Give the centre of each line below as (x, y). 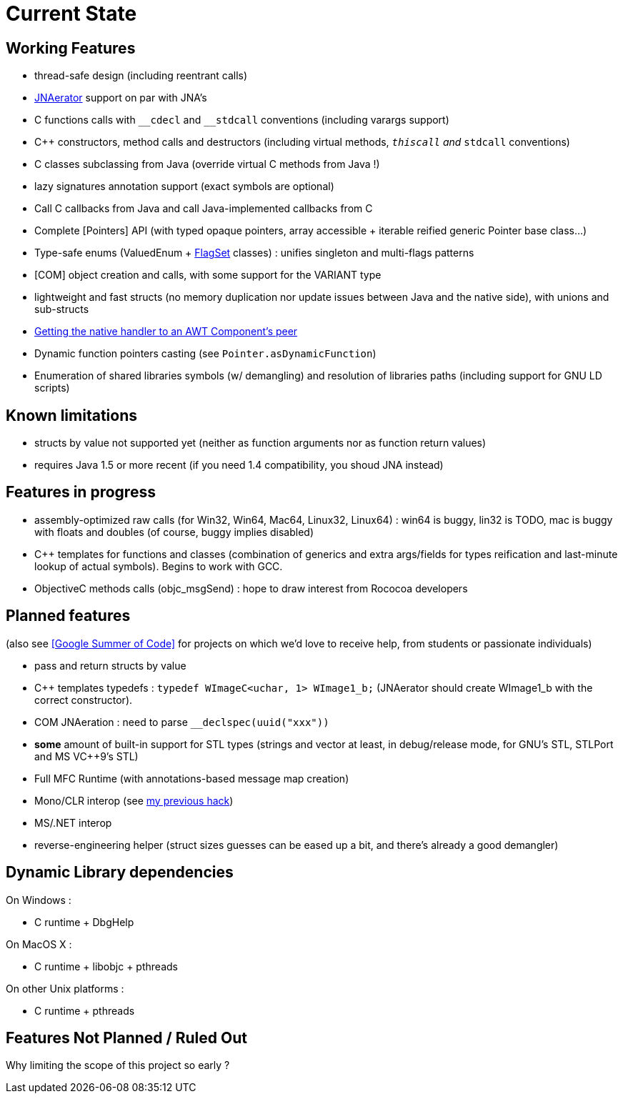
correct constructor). (84, 700)
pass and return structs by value (110, 665)
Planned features (68, 616)
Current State (71, 14)
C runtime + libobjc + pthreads (106, 966)
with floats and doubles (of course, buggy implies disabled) (174, 532)
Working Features (71, 48)
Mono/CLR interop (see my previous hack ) (134, 800)
